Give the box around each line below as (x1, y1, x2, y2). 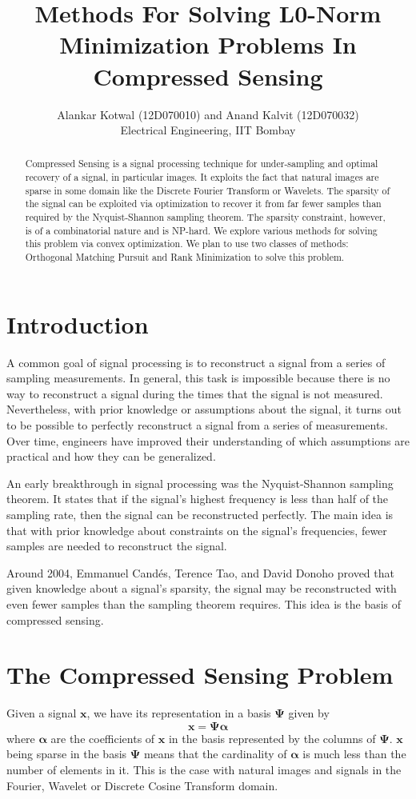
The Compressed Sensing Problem (6, 658, 394, 691)
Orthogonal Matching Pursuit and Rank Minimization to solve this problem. (25, 250, 345, 264)
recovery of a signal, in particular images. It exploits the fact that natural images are (25, 170, 379, 184)
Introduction (6, 307, 149, 340)
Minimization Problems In (59, 28, 357, 61)
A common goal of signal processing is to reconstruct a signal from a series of (6, 354, 386, 370)
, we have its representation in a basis (86, 705, 271, 721)
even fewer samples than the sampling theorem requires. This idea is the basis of (6, 595, 402, 612)
